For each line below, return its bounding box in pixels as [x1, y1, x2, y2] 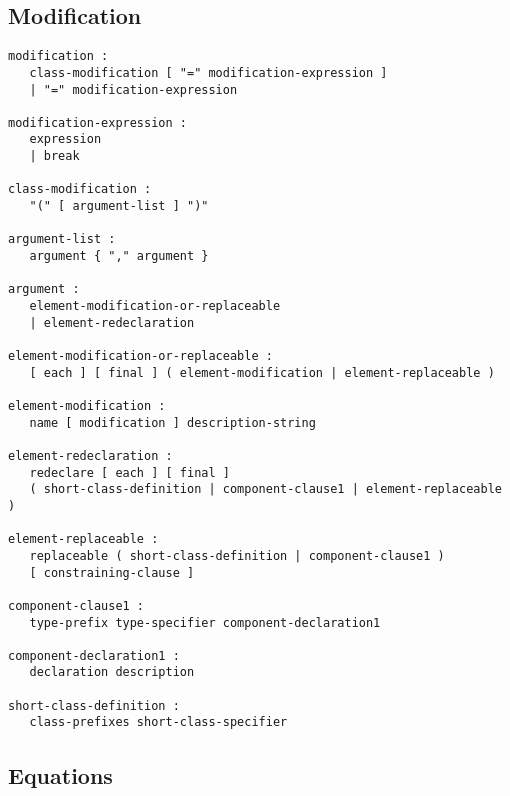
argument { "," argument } [29, 249, 209, 264]
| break [29, 149, 80, 164]
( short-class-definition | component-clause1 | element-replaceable [29, 482, 502, 497]
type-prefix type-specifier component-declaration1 [29, 615, 381, 630]
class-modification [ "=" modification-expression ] [29, 65, 388, 80]
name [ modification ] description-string [29, 415, 316, 430]
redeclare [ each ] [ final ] [29, 465, 230, 480]
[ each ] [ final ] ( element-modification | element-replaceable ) [29, 365, 495, 380]
